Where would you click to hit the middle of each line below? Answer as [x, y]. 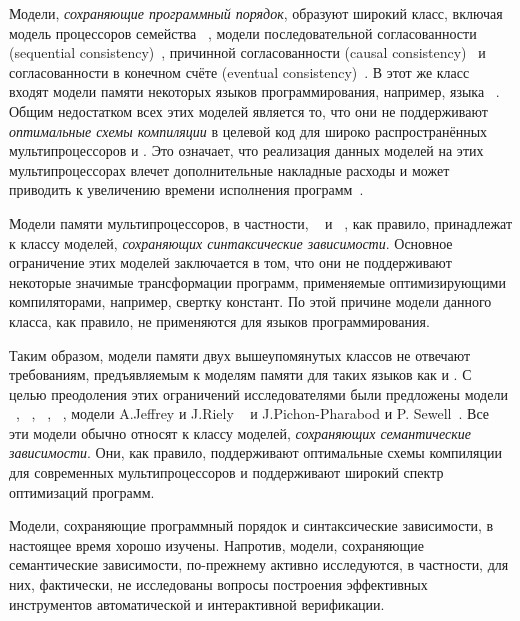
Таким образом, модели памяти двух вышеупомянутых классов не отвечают [240, 354]
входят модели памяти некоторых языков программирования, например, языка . [254, 91]
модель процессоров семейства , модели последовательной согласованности [243, 32]
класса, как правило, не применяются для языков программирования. [219, 320]
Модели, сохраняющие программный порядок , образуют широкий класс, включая [256, 13]
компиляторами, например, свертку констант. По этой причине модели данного [250, 301]
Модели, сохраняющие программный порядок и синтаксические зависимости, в [251, 525]
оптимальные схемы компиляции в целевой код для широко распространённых [248, 130]
